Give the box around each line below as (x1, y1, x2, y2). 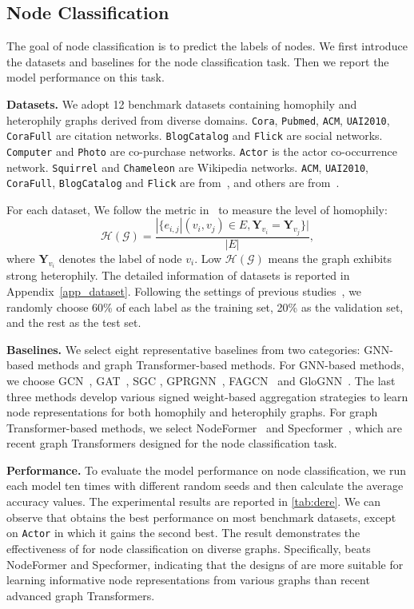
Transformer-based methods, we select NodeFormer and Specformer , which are (6, 419, 403, 436)
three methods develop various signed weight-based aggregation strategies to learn (6, 388, 408, 404)
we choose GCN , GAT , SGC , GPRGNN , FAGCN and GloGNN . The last (6, 372, 396, 388)
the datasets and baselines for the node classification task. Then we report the (6, 53, 389, 70)
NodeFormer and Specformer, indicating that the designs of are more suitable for (6, 555, 404, 572)
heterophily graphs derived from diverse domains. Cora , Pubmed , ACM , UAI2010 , (6, 111, 390, 128)
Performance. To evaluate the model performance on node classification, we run (6, 461, 407, 478)
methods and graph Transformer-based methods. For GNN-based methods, (37, 356, 404, 373)
